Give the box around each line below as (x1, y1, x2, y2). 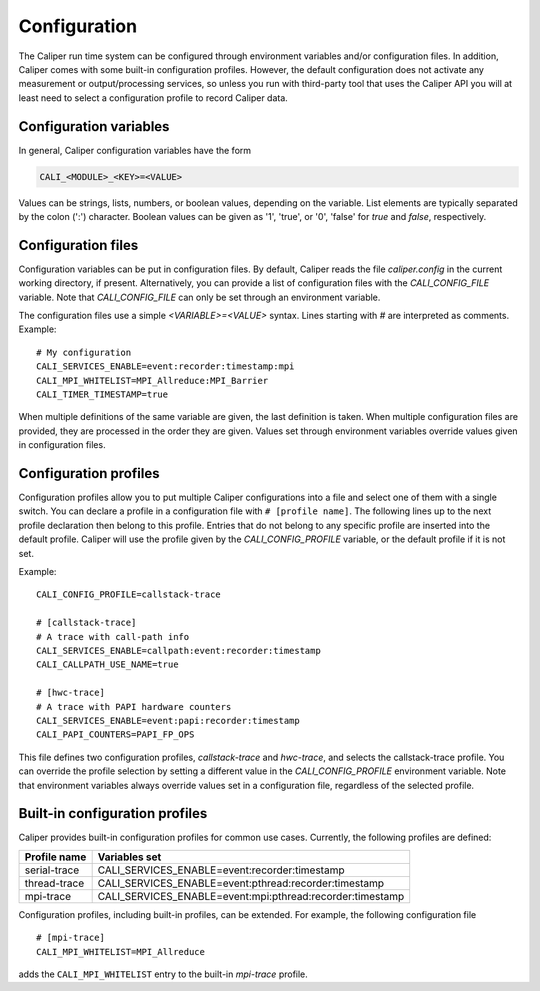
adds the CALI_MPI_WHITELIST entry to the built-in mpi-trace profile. (18, 968, 309, 980)
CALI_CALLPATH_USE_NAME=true (36, 659, 179, 670)
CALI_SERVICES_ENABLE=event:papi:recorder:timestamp (36, 715, 300, 726)
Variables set (97, 850, 162, 864)
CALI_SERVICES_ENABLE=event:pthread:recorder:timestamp (97, 876, 385, 890)
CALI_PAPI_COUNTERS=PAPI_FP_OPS (36, 729, 195, 740)
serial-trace (24, 863, 80, 877)
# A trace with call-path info (36, 631, 190, 642)
